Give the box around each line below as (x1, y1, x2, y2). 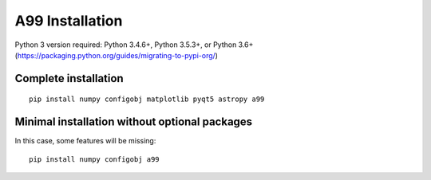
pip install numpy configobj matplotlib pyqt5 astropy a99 (29, 95, 265, 104)
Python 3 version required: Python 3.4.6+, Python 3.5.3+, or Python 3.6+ (14, 40, 254, 49)
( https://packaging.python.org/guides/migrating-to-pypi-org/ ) (14, 50, 219, 60)
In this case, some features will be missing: (14, 136, 156, 146)
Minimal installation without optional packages (14, 115, 253, 129)
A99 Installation (14, 12, 123, 29)
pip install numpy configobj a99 (29, 155, 160, 163)
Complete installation (14, 72, 124, 85)
